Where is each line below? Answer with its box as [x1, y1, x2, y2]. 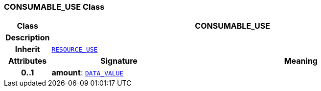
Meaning [284, 56, 318, 66]
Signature [100, 56, 138, 66]
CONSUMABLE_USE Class [4, 2, 105, 12]
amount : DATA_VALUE [51, 68, 124, 78]
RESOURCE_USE [51, 45, 98, 53]
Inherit [15, 44, 40, 55]
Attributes [8, 56, 47, 66]
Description [5, 33, 50, 43]
